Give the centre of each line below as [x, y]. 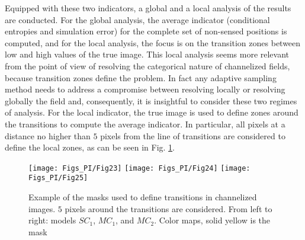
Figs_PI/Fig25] [58, 178]
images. [42, 208]
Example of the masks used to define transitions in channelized [143, 197]
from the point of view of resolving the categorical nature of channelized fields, [147, 65]
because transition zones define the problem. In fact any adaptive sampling [141, 77]
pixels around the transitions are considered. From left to [168, 208]
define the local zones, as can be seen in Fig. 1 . [90, 147]
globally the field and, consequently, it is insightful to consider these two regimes [151, 100]
